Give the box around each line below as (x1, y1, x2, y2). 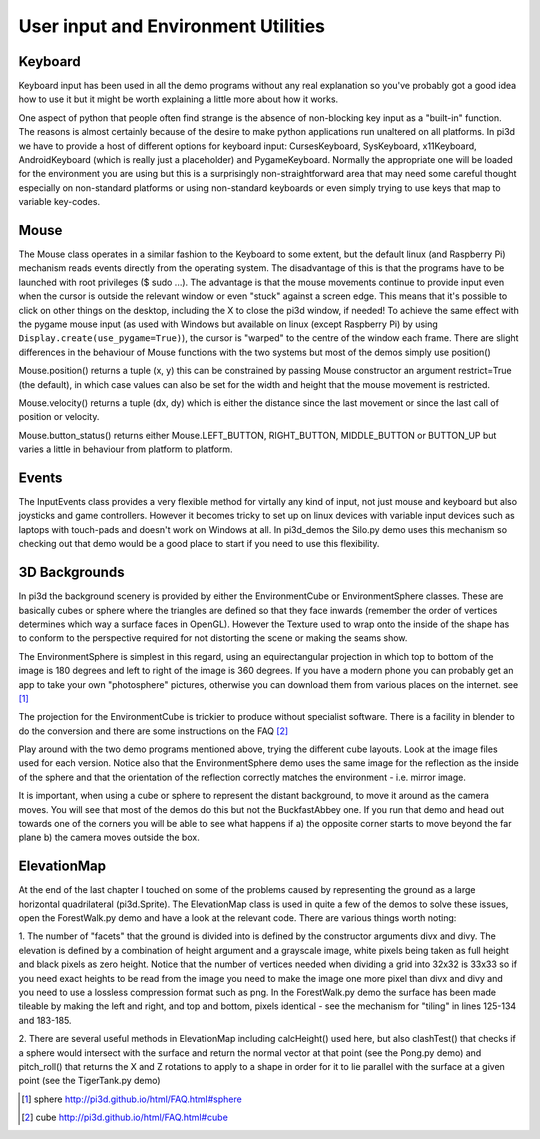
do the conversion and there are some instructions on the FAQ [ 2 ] (18, 725, 289, 737)
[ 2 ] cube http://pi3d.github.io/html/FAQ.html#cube (21, 1111, 229, 1124)
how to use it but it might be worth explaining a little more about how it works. (18, 93, 339, 105)
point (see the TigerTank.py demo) (18, 1075, 161, 1087)
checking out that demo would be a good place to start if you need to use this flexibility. (18, 538, 380, 550)
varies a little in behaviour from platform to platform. (18, 443, 234, 455)
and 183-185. (18, 1014, 72, 1026)
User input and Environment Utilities (18, 15, 325, 37)
